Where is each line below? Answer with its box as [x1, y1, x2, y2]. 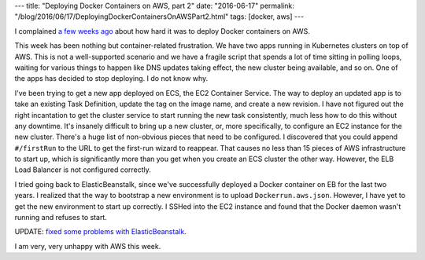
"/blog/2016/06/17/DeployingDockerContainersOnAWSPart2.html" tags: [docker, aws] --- [14, 12, 305, 21]
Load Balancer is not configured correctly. [14, 165, 151, 174]
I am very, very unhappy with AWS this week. [14, 241, 161, 251]
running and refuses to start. [14, 213, 108, 222]
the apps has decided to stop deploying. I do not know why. [14, 74, 209, 83]
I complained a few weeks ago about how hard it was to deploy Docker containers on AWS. [14, 26, 310, 35]
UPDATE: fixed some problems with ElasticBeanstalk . [14, 227, 187, 236]
